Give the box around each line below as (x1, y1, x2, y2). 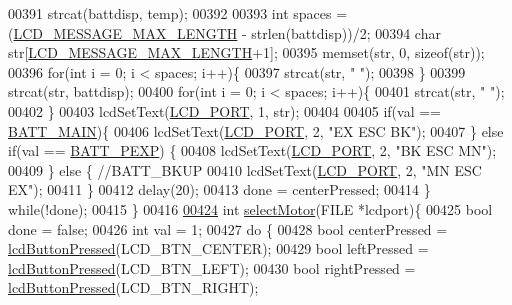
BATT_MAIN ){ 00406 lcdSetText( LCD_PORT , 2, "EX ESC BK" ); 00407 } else (8, 120, 504, 141)
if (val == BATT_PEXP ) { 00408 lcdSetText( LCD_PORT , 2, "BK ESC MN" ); (8, 140, 497, 161)
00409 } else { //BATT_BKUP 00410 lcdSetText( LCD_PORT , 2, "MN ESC (8, 159, 482, 180)
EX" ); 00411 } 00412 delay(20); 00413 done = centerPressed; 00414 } (8, 179, 431, 200)
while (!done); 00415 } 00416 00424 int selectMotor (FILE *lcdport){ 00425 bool (8, 198, 493, 219)
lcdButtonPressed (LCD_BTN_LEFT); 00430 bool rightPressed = (8, 257, 416, 278)
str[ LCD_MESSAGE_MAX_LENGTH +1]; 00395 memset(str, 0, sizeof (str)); (8, 42, 485, 63)
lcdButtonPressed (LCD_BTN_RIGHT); (8, 277, 259, 298)
